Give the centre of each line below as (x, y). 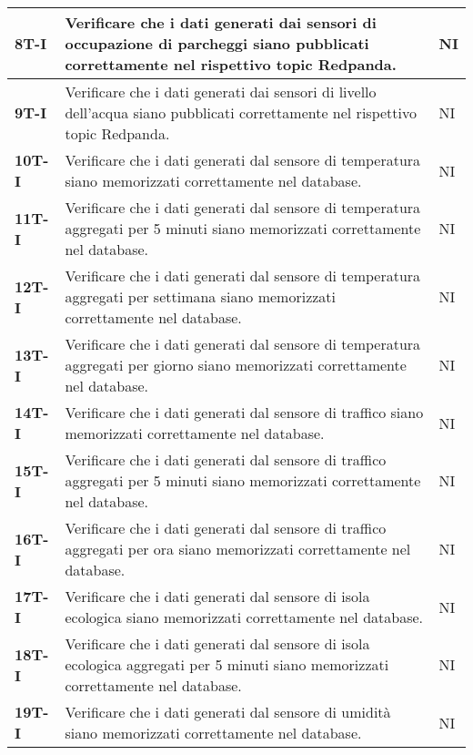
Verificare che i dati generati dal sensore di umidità (228, 712)
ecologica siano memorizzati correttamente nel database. (244, 617)
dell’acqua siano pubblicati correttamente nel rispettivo (241, 112)
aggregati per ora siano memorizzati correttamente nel (238, 549)
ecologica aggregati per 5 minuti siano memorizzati (227, 664)
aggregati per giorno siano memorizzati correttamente (236, 365)
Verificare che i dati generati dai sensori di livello (221, 92)
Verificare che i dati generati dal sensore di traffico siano (244, 412)
